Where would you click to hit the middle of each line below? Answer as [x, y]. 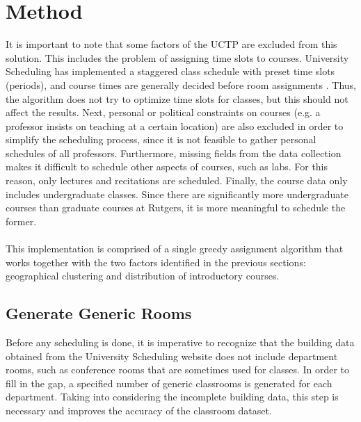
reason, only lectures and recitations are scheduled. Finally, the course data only [177, 180]
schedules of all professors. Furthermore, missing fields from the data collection [174, 153]
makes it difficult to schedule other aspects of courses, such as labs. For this [167, 167]
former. [21, 221]
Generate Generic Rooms [99, 313]
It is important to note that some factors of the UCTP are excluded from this [171, 44]
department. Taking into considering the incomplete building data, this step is [172, 397]
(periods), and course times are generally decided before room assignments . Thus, [181, 84]
